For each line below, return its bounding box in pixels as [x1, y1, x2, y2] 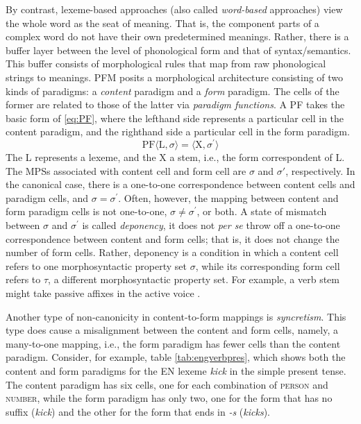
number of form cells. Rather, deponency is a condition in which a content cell [6, 245, 339, 260]
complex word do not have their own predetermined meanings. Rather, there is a [6, 29, 349, 44]
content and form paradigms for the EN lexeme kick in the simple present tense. [6, 363, 346, 378]
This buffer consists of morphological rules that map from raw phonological [6, 56, 326, 71]
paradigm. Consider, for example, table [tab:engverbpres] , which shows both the [6, 350, 346, 364]
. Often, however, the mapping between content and [118, 190, 339, 205]
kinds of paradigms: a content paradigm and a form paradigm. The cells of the [6, 83, 339, 98]
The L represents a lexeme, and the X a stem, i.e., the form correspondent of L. [6, 150, 345, 164]
